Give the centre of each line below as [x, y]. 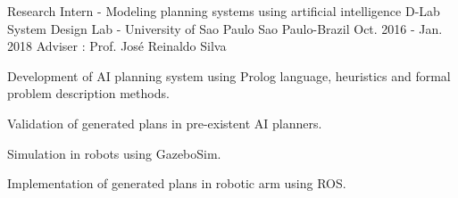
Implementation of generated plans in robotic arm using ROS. [177, 183]
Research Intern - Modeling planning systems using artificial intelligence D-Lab [224, 11]
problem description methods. [88, 93]
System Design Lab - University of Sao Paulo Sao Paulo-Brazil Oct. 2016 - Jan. [225, 28]
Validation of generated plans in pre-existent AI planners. [165, 123]
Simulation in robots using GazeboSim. [114, 153]
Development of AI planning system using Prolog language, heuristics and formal [229, 75]
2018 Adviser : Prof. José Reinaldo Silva [117, 46]
